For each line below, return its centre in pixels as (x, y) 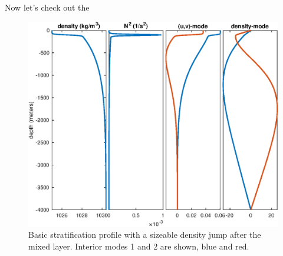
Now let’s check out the (47, 7)
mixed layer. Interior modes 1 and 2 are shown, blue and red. (139, 246)
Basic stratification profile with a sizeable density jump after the (145, 235)
